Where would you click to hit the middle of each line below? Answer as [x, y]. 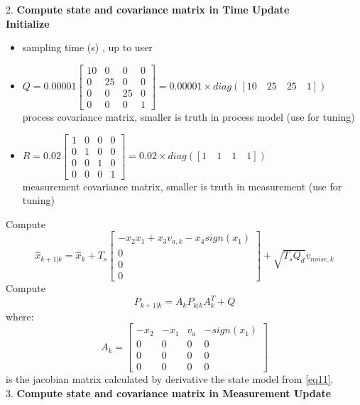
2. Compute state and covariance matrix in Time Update [148, 9]
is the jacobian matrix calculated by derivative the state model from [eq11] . [170, 379]
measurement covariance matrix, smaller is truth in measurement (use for [182, 186]
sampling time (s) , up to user [87, 47]
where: [20, 316]
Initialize [28, 23]
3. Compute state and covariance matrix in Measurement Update [169, 393]
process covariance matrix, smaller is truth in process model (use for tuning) [189, 116]
